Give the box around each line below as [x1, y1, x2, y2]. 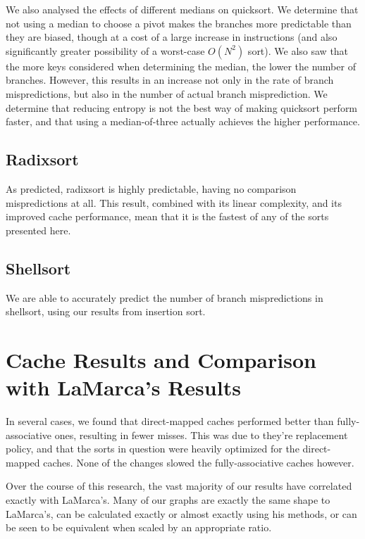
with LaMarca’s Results [6, 373, 241, 402]
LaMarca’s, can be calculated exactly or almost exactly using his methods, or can [6, 506, 357, 521]
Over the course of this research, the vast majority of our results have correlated [6, 478, 352, 493]
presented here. [6, 222, 71, 237]
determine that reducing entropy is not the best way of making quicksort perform [6, 100, 358, 115]
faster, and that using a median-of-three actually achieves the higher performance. [6, 114, 360, 129]
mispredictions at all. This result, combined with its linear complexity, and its [6, 195, 342, 210]
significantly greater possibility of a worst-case [6, 43, 205, 58]
